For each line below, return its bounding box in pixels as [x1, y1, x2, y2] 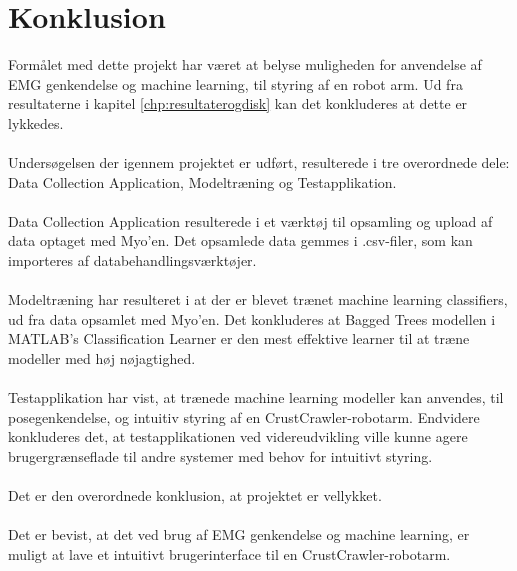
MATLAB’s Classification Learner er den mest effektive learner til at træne [8, 328, 470, 349]
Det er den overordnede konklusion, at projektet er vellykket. [8, 485, 382, 506]
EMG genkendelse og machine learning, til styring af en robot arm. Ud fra [8, 73, 463, 94]
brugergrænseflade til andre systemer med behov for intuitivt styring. [8, 446, 433, 466]
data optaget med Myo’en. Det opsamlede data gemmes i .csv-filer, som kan [8, 230, 473, 251]
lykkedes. [8, 112, 64, 133]
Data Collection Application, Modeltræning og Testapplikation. [8, 171, 397, 192]
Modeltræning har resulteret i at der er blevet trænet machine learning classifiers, [8, 289, 508, 310]
